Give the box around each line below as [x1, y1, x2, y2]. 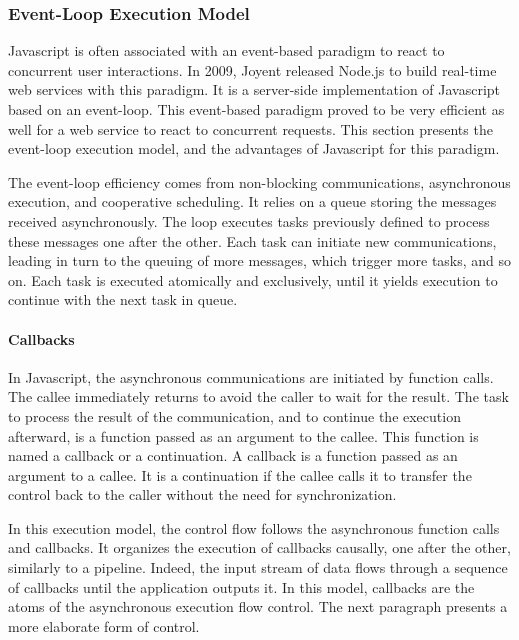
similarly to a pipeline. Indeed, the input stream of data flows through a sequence [8, 557, 508, 578]
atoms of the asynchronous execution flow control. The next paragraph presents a [8, 596, 508, 617]
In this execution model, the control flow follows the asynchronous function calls [8, 517, 500, 538]
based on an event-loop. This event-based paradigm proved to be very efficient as [8, 99, 505, 119]
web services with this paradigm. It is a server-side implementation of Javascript [8, 79, 501, 100]
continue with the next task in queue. [8, 289, 238, 310]
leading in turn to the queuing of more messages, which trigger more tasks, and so [8, 250, 512, 271]
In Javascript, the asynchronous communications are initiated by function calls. [8, 366, 494, 387]
